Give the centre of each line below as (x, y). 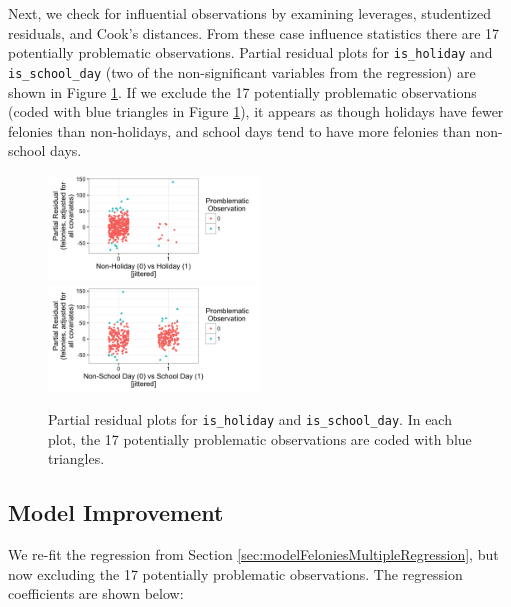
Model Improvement (116, 512)
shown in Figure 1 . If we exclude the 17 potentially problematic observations (242, 91)
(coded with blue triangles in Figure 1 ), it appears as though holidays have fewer (256, 111)
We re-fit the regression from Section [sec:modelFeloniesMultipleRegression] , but (253, 554)
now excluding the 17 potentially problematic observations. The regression (235, 573)
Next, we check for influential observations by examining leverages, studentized (250, 13)
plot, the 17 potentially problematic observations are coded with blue (260, 438)
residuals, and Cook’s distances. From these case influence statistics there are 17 (254, 32)
